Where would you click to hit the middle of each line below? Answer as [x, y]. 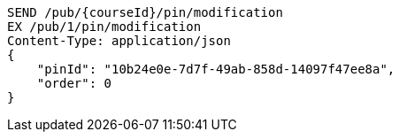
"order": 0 [74, 83]
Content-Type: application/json [119, 41]
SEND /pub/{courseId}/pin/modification [145, 12]
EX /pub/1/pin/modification [104, 27]
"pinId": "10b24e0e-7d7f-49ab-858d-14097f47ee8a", [216, 69]
